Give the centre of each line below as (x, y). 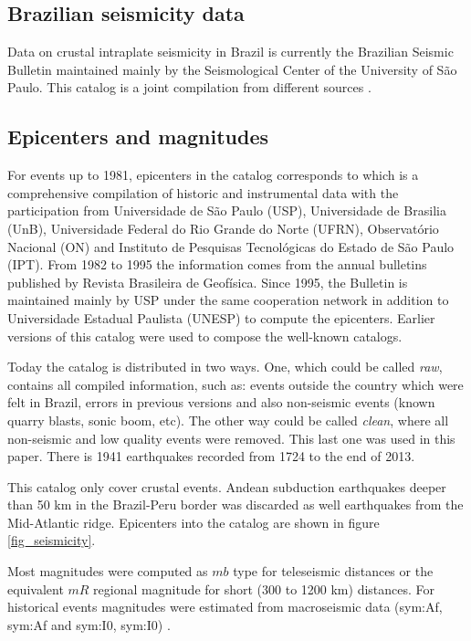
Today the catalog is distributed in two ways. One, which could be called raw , (225, 367)
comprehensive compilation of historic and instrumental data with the (203, 192)
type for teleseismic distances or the (333, 571)
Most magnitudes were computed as (108, 571)
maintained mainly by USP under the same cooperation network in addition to (228, 300)
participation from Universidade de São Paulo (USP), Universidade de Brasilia (227, 210)
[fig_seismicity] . (52, 540)
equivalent (36, 588)
